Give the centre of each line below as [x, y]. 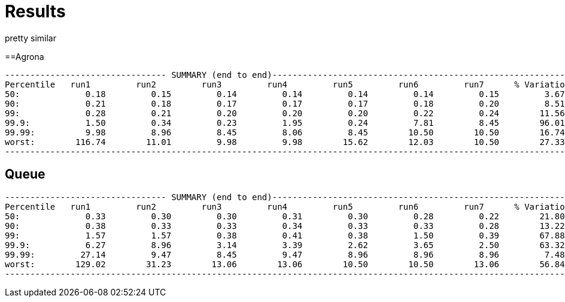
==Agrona [25, 56]
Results [35, 11]
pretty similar [31, 38]
